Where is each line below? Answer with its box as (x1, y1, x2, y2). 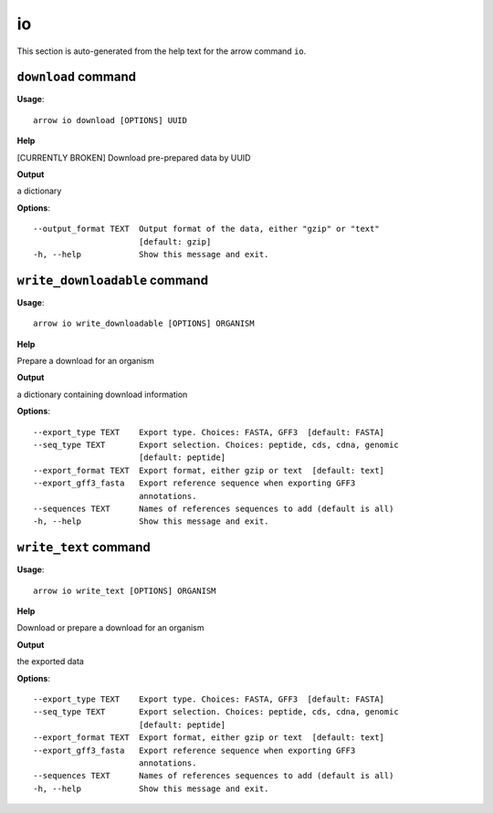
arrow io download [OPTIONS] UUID (33, 115, 187, 125)
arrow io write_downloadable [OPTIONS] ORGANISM (33, 318, 255, 328)
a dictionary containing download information (16, 389, 188, 400)
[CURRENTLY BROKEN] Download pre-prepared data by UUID (16, 151, 251, 163)
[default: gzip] (138, 236, 212, 246)
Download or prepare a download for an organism (16, 622, 205, 633)
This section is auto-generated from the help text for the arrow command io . (16, 46, 307, 57)
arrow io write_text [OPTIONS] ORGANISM (33, 585, 216, 596)
